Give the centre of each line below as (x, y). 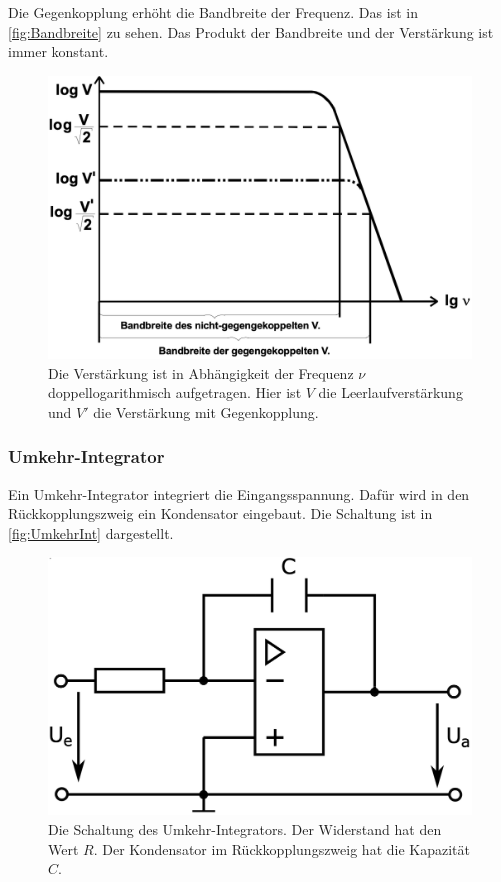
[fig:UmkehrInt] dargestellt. (91, 532)
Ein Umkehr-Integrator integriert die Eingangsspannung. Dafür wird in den (239, 493)
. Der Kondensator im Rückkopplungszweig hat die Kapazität (281, 848)
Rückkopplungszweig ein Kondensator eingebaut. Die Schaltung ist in (220, 513)
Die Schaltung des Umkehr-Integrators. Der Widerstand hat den (245, 828)
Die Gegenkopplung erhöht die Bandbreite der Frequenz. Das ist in (213, 12)
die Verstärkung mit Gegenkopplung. (206, 411)
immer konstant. (58, 51)
